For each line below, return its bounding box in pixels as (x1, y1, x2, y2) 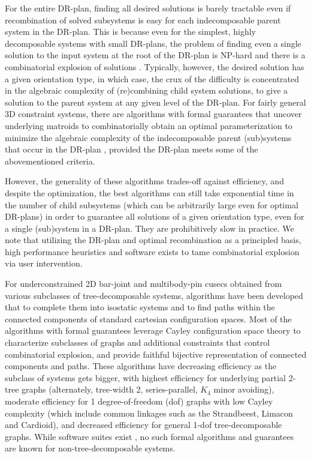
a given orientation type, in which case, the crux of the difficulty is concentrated (5, 72, 300, 85)
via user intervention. (5, 257, 83, 270)
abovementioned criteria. (5, 154, 95, 167)
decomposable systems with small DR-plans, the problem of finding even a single (5, 37, 301, 49)
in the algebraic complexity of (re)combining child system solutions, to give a (5, 84, 288, 97)
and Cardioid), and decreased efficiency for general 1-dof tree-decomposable (5, 418, 282, 431)
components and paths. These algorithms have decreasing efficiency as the (5, 360, 277, 372)
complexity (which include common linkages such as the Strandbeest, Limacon (5, 406, 293, 419)
